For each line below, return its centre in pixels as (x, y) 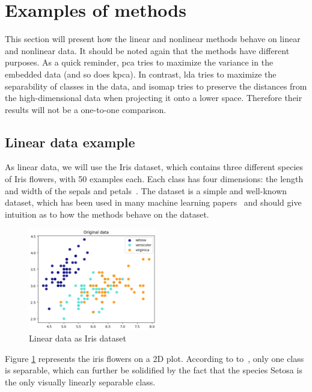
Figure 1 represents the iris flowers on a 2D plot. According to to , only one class (154, 358)
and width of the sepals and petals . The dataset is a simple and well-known (146, 190)
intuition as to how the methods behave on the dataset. (107, 214)
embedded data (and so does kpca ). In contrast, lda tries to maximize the (141, 74)
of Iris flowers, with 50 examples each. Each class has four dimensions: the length (154, 179)
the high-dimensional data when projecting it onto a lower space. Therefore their (154, 98)
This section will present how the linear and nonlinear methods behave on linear (153, 39)
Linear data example (70, 142)
